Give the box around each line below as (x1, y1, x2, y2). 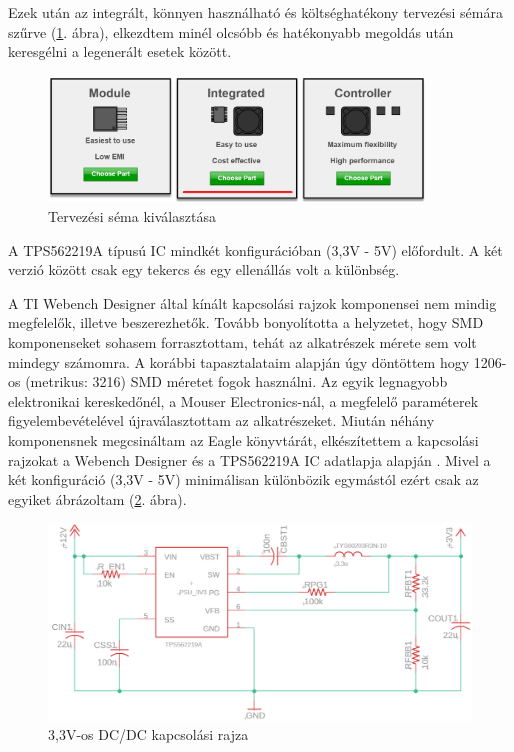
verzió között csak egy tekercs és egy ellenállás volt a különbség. (8, 259, 400, 280)
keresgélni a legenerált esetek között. (8, 41, 232, 62)
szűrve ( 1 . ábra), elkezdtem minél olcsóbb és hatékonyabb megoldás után (8, 21, 454, 42)
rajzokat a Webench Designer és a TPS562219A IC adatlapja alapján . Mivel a (8, 449, 491, 470)
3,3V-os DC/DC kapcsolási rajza (48, 724, 249, 745)
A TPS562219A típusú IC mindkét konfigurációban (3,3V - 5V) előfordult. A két (8, 239, 503, 260)
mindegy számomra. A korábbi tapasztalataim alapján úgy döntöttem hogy (8, 351, 470, 372)
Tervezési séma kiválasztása (48, 205, 216, 226)
